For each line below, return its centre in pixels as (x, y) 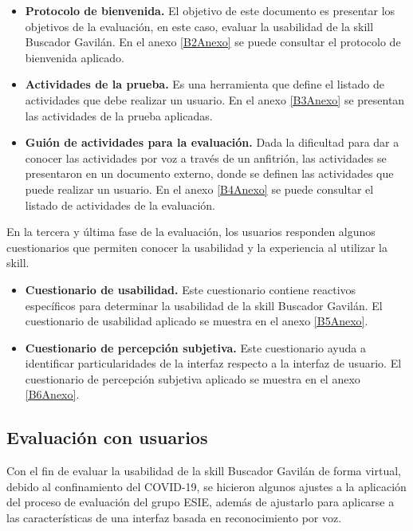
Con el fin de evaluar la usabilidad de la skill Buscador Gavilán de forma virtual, (204, 471)
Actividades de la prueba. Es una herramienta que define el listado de (205, 84)
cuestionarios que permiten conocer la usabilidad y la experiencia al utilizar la (197, 247)
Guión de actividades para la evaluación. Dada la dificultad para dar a (212, 142)
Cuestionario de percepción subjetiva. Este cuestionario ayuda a (195, 347)
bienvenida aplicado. (75, 57)
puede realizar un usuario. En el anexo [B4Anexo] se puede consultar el (199, 189)
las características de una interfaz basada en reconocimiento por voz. (174, 518)
